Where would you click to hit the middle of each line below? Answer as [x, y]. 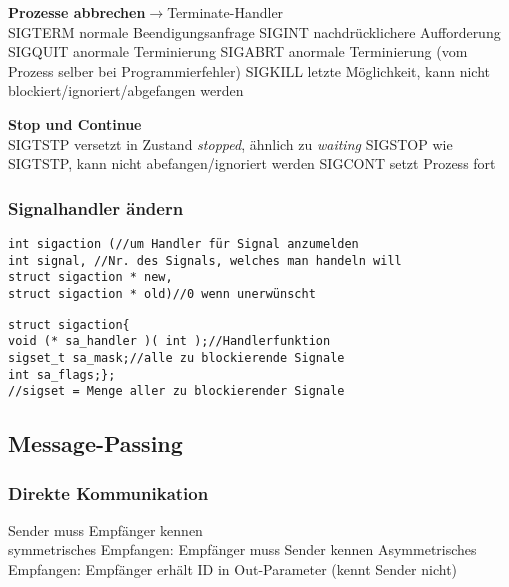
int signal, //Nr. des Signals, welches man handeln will [205, 260]
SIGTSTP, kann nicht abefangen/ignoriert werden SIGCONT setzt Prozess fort [252, 163]
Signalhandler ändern [96, 207]
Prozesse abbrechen [77, 12]
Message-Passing [95, 443]
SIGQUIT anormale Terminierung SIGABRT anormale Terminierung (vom [238, 51]
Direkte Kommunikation [108, 492]
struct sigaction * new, [90, 277]
